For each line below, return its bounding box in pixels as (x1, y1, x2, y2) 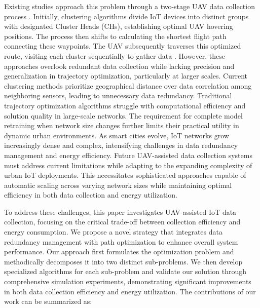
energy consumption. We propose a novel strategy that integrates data (4, 226, 222, 237)
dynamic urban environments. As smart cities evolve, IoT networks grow (4, 130, 229, 140)
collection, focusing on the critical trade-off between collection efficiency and (4, 216, 241, 227)
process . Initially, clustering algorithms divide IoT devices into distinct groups (4, 11, 249, 21)
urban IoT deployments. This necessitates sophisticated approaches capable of (4, 170, 246, 180)
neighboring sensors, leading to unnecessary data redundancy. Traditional (4, 90, 232, 101)
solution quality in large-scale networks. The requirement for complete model (4, 110, 243, 121)
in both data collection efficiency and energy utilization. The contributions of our (4, 286, 256, 296)
